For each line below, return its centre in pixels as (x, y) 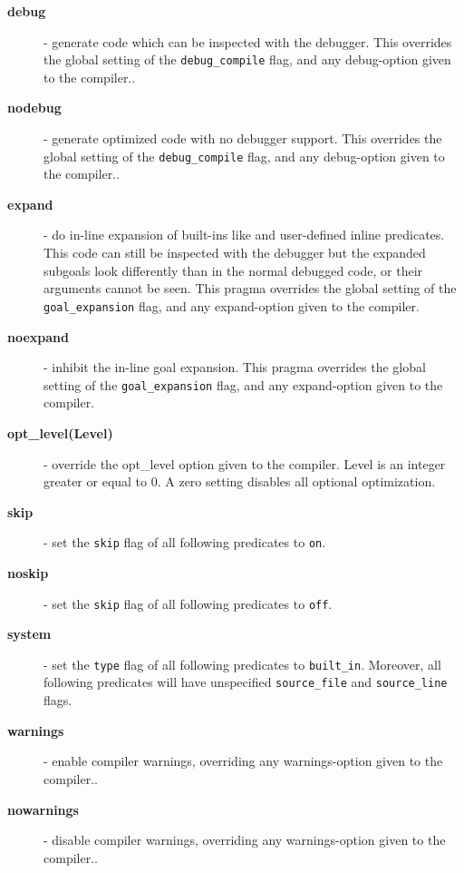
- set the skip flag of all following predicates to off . (188, 603)
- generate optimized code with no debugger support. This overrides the (243, 138)
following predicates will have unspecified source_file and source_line (246, 682)
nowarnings (43, 809)
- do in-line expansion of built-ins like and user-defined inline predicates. (244, 235)
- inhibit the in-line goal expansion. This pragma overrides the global (235, 367)
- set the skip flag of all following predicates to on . (185, 542)
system (29, 634)
